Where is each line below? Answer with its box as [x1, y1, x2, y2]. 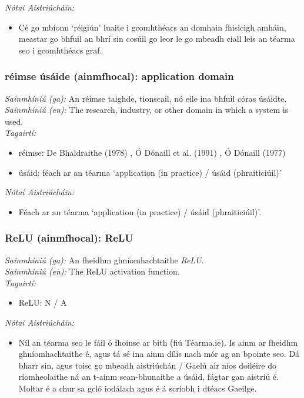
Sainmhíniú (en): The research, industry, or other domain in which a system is [5, 103, 289, 116]
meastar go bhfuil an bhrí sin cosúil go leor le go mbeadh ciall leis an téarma [18, 32, 295, 45]
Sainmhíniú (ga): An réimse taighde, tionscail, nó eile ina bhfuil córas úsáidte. [5, 92, 287, 104]
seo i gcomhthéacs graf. [18, 44, 102, 56]
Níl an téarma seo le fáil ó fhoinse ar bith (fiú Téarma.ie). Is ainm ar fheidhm [18, 336, 298, 348]
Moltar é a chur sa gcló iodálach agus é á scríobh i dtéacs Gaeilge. [18, 382, 257, 394]
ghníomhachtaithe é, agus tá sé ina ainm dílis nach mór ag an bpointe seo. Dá [18, 347, 300, 360]
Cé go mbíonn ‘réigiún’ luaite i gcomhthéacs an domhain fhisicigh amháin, [18, 21, 286, 33]
